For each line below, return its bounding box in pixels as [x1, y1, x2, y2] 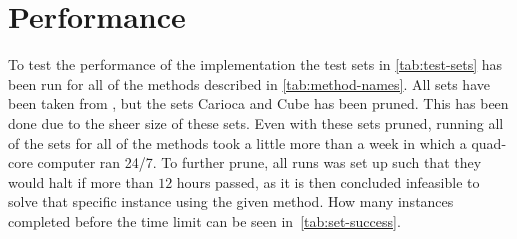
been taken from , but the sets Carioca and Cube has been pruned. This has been [8, 93, 509, 114]
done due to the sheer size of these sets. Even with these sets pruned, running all [8, 112, 504, 133]
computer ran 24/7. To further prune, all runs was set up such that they [37, 152, 482, 173]
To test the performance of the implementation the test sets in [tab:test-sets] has [8, 54, 503, 75]
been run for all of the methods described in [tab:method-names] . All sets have [8, 73, 490, 94]
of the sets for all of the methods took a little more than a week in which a [8, 132, 467, 153]
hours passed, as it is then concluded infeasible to [176, 171, 480, 192]
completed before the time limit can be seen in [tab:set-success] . [8, 210, 401, 231]
